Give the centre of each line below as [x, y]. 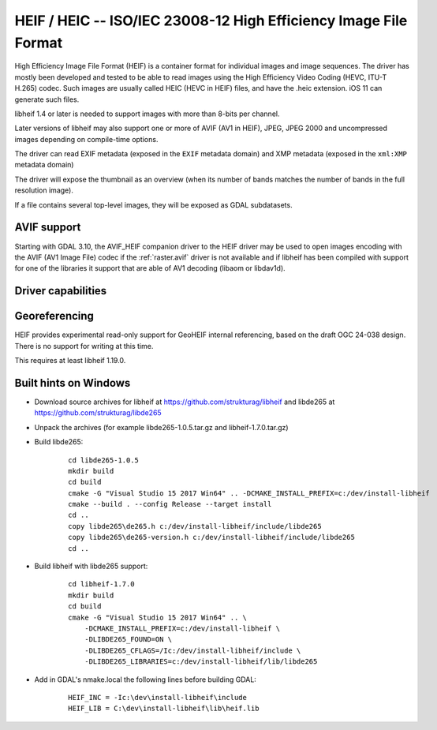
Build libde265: [59, 442]
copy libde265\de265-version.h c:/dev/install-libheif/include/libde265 [211, 537]
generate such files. [47, 99]
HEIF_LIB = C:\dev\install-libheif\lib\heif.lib [164, 709]
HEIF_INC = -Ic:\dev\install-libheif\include [158, 697]
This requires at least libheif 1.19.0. [70, 361]
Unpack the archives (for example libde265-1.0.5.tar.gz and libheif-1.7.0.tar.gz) [161, 427]
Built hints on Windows [73, 383]
